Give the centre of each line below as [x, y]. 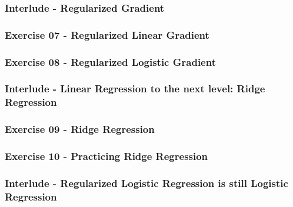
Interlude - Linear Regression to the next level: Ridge [135, 89]
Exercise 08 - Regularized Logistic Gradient [110, 61]
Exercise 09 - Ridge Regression [80, 129]
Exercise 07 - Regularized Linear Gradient [107, 34]
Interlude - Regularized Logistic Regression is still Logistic [146, 183]
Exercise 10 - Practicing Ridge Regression [106, 156]
